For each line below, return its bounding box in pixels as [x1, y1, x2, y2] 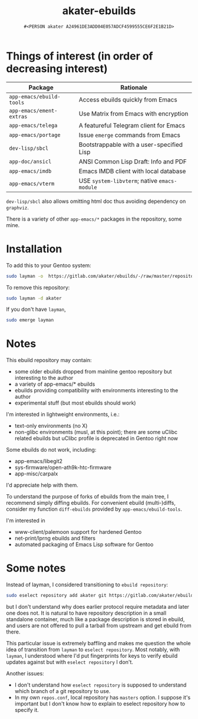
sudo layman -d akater [6, 295, 62, 301]
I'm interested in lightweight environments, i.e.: [6, 411, 120, 418]
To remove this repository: [6, 284, 70, 291]
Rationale [120, 83, 148, 91]
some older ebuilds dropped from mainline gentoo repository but [14, 368, 172, 375]
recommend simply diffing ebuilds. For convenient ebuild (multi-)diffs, [6, 500, 176, 507]
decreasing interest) [6, 62, 108, 75]
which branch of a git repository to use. [14, 688, 111, 694]
